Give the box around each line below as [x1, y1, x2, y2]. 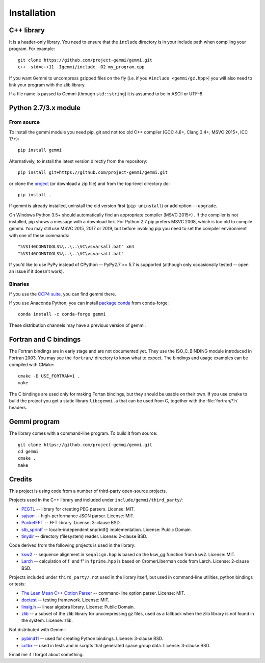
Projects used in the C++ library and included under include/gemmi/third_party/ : [9, 497, 184, 503]
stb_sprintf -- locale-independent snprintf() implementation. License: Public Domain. [21, 527, 192, 532]
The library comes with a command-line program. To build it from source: [9, 430, 158, 436]
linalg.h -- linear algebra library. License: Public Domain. [21, 604, 135, 610]
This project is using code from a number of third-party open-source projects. [9, 488, 167, 494]
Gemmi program [9, 418, 60, 426]
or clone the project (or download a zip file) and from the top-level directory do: [9, 181, 170, 186]
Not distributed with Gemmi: [9, 626, 66, 633]
